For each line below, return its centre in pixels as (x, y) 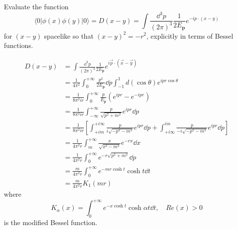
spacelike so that (69, 35)
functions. (19, 45)
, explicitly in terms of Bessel (190, 35)
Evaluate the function (36, 6)
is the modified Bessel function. (51, 222)
